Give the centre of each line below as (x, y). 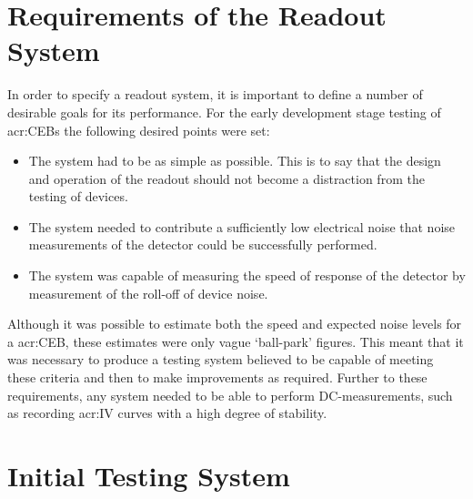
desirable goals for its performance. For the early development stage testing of (224, 112)
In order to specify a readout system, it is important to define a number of (215, 94)
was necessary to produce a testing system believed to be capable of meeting (221, 359)
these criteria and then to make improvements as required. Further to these (217, 377)
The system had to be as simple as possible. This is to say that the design (235, 161)
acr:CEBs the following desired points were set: (139, 130)
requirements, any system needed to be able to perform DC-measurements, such (230, 395)
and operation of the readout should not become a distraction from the (226, 178)
